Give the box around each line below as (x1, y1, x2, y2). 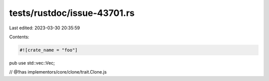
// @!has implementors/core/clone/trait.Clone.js (9, 69, 107, 75)
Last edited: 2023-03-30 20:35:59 (9, 25, 80, 31)
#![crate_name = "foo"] (19, 47, 78, 53)
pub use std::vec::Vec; (9, 60, 55, 66)
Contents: (9, 34, 29, 40)
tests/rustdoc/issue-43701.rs (9, 7, 135, 18)
